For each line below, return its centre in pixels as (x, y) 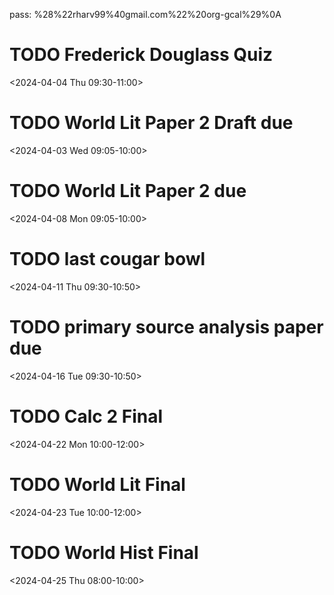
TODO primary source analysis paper (166, 326)
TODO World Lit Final (97, 484)
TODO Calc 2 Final (86, 416)
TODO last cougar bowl (107, 259)
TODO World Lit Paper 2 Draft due (151, 123)
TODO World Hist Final (104, 552)
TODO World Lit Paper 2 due (128, 191)
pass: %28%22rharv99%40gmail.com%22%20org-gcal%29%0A (145, 14)
